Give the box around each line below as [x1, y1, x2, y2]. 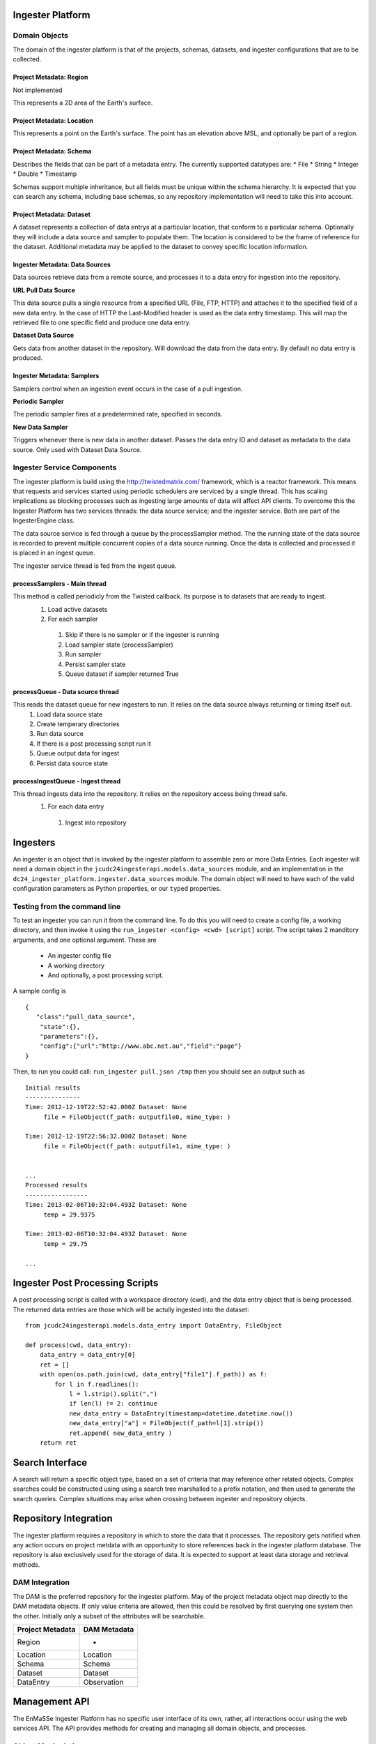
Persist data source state [36, 759, 108, 767]
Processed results [25, 1181, 88, 1189]
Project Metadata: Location [13, 116, 94, 125]
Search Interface [13, 1457, 88, 1468]
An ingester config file [47, 952, 111, 960]
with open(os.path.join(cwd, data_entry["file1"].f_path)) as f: [39, 1371, 268, 1378]
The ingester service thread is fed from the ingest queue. [13, 562, 177, 570]
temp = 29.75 [43, 1240, 88, 1248]
